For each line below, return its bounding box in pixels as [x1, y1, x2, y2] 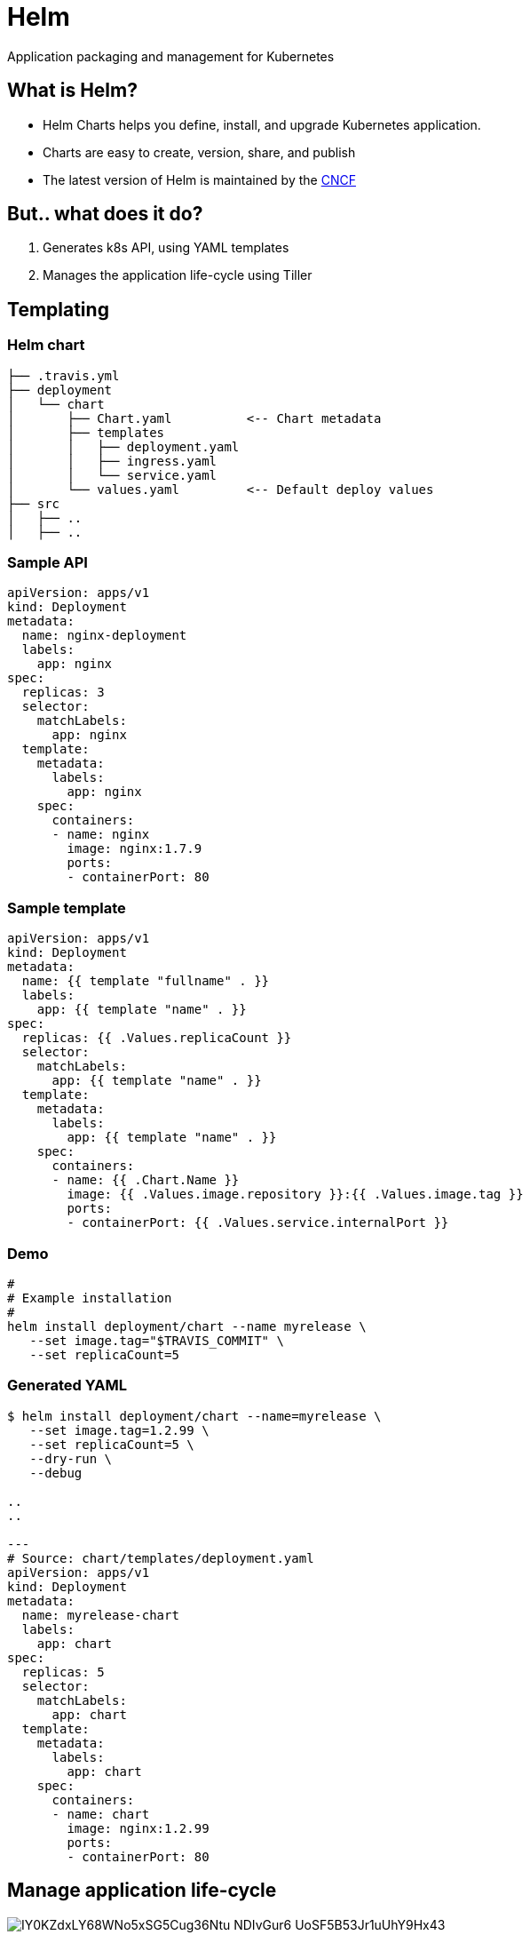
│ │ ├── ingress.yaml [7, 453, 218, 468]
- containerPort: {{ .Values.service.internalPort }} [67, 1215, 449, 1230]
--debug [29, 1465, 83, 1480]
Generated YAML [7, 1376, 128, 1395]
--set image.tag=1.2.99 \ [29, 1422, 210, 1437]
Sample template [7, 898, 126, 917]
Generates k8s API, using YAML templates [43, 240, 289, 256]
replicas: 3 [21, 685, 105, 700]
